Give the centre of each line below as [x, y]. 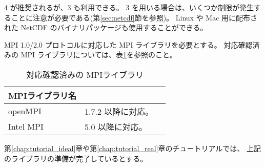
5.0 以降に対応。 [116, 127]
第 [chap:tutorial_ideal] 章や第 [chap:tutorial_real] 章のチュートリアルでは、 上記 [132, 148]
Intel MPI [26, 127]
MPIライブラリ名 [43, 95]
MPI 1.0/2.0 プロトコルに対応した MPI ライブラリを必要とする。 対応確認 [128, 44]
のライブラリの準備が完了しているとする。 [76, 158]
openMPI [25, 111]
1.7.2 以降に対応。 [119, 111]
